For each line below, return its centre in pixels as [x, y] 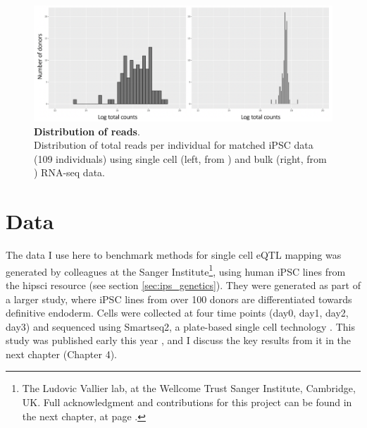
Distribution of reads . [87, 131]
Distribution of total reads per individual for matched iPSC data [174, 145]
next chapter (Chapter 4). [61, 354]
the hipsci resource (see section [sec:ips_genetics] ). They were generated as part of [183, 285]
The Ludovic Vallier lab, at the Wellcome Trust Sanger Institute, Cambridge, [189, 388]
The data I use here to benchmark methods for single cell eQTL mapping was [174, 255]
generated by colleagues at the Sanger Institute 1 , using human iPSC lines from [176, 270]
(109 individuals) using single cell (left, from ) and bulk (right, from [180, 158]
